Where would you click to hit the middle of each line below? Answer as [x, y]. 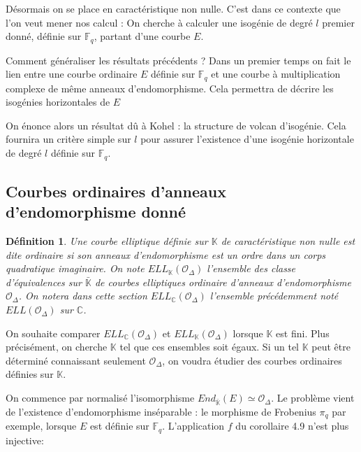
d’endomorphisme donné [96, 212]
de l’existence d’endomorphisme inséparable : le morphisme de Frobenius [161, 411]
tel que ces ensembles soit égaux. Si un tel [209, 347]
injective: [25, 440]
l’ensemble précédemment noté [274, 296]
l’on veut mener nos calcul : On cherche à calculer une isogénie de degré [159, 22]
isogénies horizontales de [58, 102]
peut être [331, 347]
